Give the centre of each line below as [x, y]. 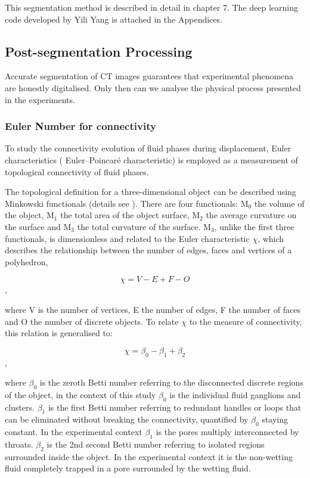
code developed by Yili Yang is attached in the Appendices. [114, 19]
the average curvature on [251, 215]
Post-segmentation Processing [99, 51]
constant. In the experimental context [74, 432]
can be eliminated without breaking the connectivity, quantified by [127, 419]
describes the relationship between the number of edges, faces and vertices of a [148, 250]
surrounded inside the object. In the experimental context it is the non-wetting [149, 456]
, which [271, 238]
